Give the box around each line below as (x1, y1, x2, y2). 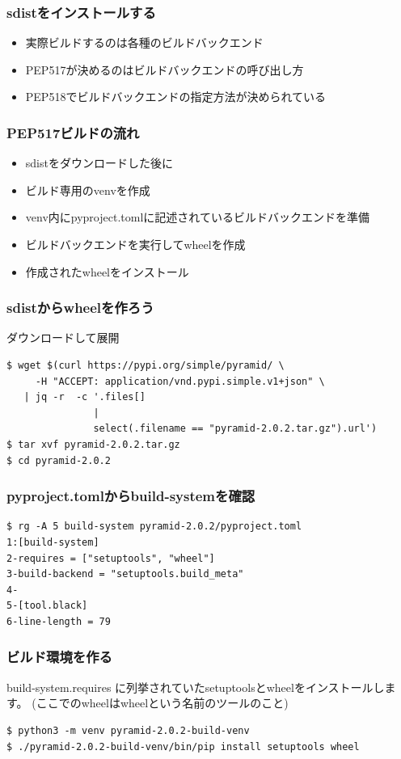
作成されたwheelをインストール (25, 263, 189, 280)
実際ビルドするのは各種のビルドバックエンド (25, 34, 264, 51)
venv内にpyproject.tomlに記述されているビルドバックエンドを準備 (25, 209, 369, 226)
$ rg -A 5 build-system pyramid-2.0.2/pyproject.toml (6, 521, 302, 533)
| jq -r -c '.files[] (23, 391, 146, 403)
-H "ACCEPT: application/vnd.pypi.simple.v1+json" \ (35, 375, 325, 387)
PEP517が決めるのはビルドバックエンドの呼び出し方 (25, 61, 304, 78)
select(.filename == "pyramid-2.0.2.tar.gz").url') (93, 423, 378, 435)
